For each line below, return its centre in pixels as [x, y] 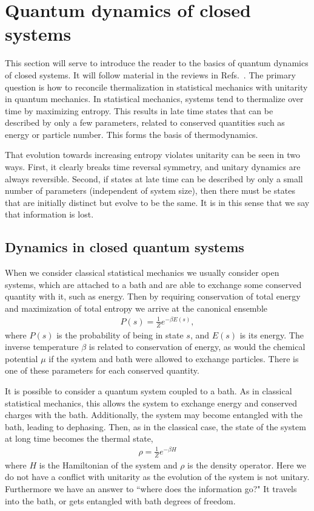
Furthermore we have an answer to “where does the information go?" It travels [151, 489]
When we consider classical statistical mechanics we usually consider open [142, 273]
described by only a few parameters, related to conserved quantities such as [145, 122]
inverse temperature [42, 347]
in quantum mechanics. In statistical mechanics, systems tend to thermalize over [154, 99]
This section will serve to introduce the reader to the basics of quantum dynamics [157, 63]
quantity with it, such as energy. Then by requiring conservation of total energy [153, 296]
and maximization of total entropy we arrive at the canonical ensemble [136, 308]
